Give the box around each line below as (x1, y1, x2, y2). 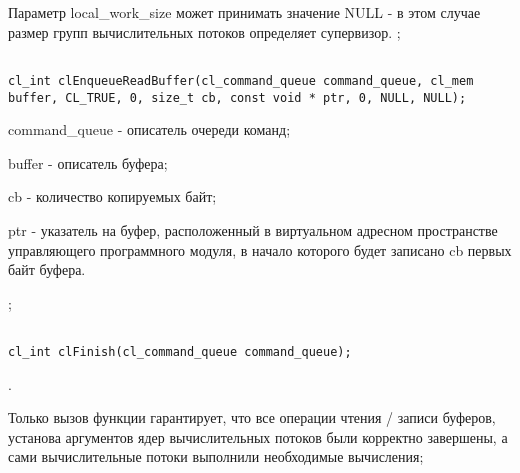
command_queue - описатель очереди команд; (8, 119, 291, 140)
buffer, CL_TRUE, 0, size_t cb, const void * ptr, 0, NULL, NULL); (8, 90, 467, 105)
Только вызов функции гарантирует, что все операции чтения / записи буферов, (8, 407, 496, 428)
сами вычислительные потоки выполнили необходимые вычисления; (8, 446, 424, 467)
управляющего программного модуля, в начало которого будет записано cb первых (8, 239, 512, 260)
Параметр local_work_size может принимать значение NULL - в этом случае (8, 2, 481, 22)
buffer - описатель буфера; (8, 152, 168, 173)
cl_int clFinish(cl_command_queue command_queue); (8, 344, 352, 359)
